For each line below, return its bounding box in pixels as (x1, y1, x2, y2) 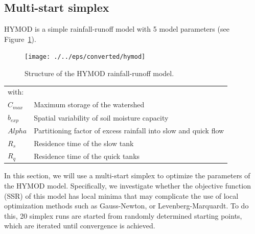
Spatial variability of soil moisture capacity (34, 112, 169, 123)
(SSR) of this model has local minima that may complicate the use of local (4, 190, 239, 201)
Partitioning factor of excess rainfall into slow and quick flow (34, 125, 224, 135)
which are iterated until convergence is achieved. (4, 220, 155, 231)
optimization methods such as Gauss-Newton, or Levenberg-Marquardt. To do (4, 200, 249, 211)
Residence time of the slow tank (34, 137, 134, 148)
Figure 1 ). (4, 33, 36, 44)
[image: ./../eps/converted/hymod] (25, 53, 146, 61)
